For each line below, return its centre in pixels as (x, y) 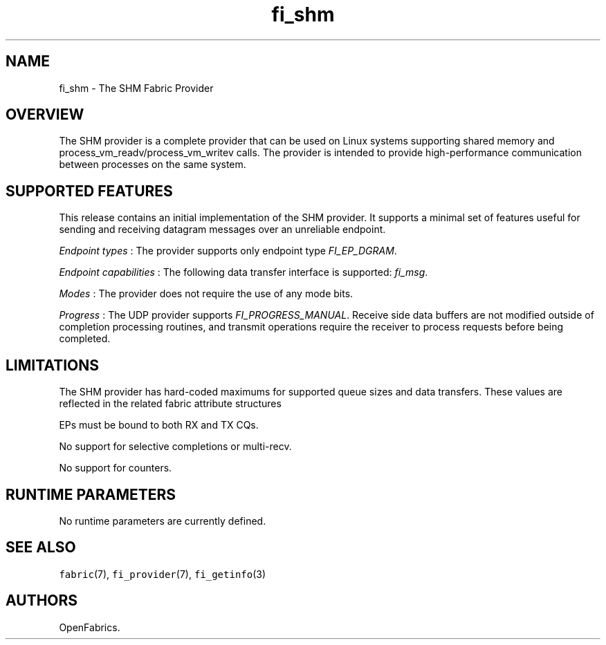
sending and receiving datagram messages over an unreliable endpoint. (222, 230)
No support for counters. (116, 468)
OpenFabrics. (90, 627)
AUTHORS (42, 601)
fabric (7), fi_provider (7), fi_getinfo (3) (163, 574)
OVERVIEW (45, 115)
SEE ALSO (41, 548)
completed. (85, 339)
